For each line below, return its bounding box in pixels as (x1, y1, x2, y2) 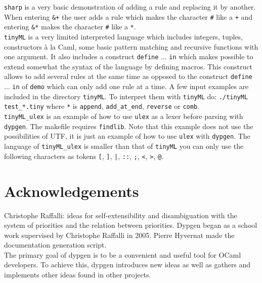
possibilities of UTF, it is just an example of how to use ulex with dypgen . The (4, 131, 250, 141)
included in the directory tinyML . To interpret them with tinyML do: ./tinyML (4, 91, 248, 101)
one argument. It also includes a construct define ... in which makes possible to (4, 51, 253, 62)
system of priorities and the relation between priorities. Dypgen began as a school (4, 220, 257, 230)
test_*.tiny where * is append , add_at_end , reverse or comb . (4, 101, 199, 111)
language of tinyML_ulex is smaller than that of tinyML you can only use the (4, 141, 244, 151)
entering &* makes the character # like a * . (4, 21, 136, 32)
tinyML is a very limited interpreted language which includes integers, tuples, (4, 31, 243, 42)
